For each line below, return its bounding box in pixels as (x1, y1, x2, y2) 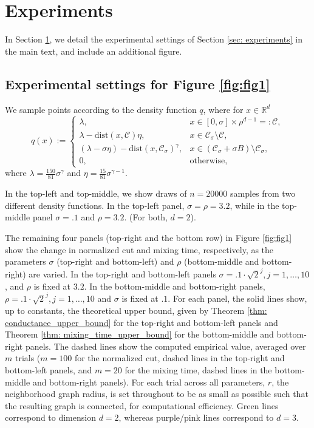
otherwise (189, 157, 225, 166)
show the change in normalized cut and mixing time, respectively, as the (5, 243, 274, 256)
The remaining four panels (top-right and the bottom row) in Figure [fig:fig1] (5, 231, 292, 243)
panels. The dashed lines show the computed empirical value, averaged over (25, 339, 306, 352)
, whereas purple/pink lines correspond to (118, 411, 274, 424)
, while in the (230, 199, 279, 211)
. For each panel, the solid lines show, (168, 292, 307, 305)
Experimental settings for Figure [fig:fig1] (5, 74, 270, 93)
